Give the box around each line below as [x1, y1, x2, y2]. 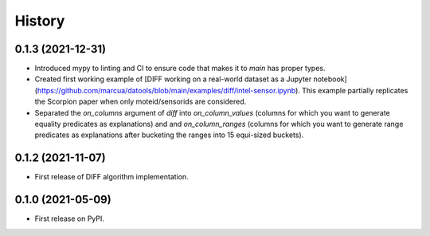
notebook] [313, 74, 348, 84]
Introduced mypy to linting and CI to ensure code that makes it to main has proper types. [34, 64, 326, 73]
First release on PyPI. [34, 214, 105, 223]
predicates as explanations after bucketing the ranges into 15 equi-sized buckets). [34, 130, 304, 140]
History [14, 12, 65, 29]
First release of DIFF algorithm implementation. [34, 172, 189, 182]
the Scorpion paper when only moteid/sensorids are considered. [34, 96, 247, 107]
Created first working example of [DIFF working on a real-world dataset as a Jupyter [34, 74, 312, 84]
